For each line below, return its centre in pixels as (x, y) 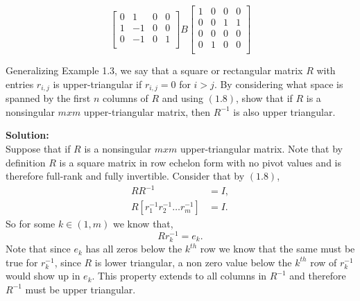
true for (22, 262)
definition (26, 162)
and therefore (318, 276)
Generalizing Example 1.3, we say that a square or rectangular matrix (154, 70)
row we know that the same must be (277, 249)
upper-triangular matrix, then (147, 111)
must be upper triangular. (80, 289)
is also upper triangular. (284, 111)
